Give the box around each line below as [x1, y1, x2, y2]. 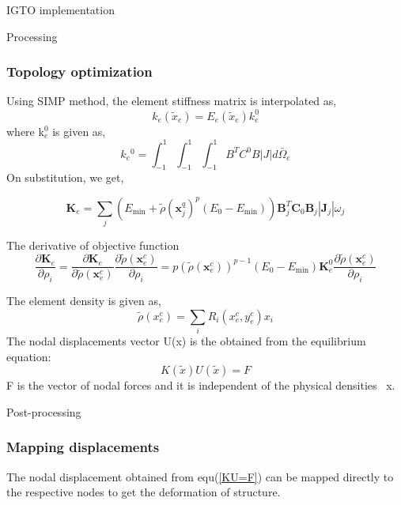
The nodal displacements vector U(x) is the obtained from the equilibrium [6, 332, 366, 349]
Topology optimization [6, 62, 153, 81]
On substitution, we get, [6, 169, 124, 186]
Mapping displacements [6, 437, 160, 457]
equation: [6, 348, 51, 364]
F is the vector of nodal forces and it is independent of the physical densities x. [6, 377, 395, 394]
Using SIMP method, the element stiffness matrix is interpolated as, [6, 92, 337, 109]
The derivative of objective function [6, 237, 180, 254]
